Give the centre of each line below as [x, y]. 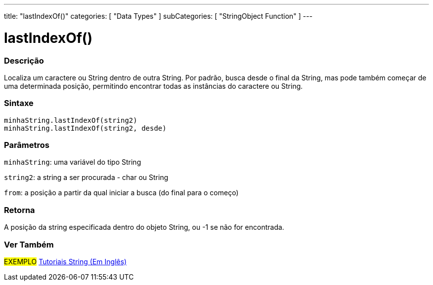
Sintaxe [19, 103]
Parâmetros [27, 145]
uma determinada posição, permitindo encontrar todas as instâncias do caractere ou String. [153, 86]
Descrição [24, 60]
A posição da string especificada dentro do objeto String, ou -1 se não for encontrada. [144, 227]
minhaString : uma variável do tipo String [73, 162]
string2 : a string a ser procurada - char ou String [86, 178]
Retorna [20, 210]
